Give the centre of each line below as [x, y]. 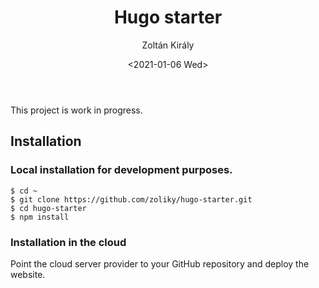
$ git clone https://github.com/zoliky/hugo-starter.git [131, 199]
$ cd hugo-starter [48, 208]
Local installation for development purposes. [121, 170]
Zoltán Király [168, 45]
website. [28, 274]
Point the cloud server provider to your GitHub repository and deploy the [160, 263]
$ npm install [40, 217]
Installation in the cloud [68, 242]
